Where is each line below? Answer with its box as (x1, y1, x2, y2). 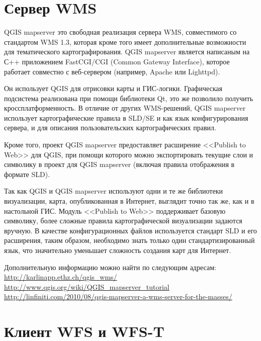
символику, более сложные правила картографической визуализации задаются (4, 215, 242, 226)
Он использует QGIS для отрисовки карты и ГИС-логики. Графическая (4, 83, 222, 94)
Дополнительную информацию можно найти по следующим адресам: (4, 262, 216, 272)
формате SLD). (4, 168, 50, 179)
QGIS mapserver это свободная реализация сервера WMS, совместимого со (4, 27, 237, 37)
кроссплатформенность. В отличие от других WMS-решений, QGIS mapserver (4, 103, 246, 113)
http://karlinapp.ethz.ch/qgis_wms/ (4, 272, 117, 282)
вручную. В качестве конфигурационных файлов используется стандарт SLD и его (4, 225, 257, 235)
